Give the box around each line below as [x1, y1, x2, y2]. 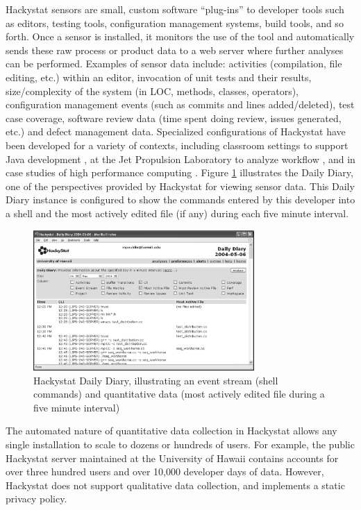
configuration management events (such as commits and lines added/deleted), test [6, 97, 355, 112]
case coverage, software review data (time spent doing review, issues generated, [6, 110, 342, 125]
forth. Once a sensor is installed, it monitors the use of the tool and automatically [6, 29, 355, 44]
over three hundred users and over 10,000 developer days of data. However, [6, 464, 324, 479]
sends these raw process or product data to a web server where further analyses [6, 42, 344, 57]
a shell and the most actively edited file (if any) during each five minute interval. [6, 205, 349, 220]
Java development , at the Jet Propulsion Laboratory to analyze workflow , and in [6, 151, 355, 166]
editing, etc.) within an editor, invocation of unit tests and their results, [6, 69, 312, 84]
